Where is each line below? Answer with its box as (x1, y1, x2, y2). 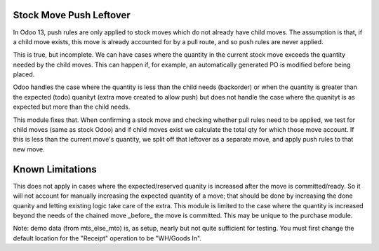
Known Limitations (13, 163, 98, 175)
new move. (13, 144, 45, 154)
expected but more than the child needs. (13, 102, 131, 111)
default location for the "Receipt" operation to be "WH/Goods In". (13, 233, 201, 242)
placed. (13, 70, 35, 79)
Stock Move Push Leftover (13, 9, 131, 21)
